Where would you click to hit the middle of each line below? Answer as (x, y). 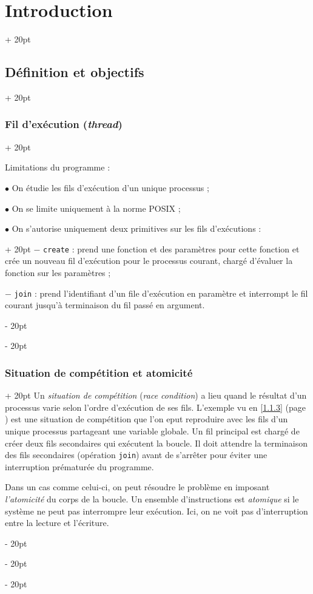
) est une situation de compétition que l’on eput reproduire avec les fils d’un (146, 419)
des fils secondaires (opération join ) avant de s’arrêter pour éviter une (136, 455)
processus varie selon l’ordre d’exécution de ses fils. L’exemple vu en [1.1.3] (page (155, 407)
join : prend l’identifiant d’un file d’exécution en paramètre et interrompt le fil (161, 293)
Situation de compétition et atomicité (99, 372)
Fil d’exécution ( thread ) (64, 124)
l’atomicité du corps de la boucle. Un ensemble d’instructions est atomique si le (152, 499)
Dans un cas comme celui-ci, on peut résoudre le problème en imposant (137, 487)
